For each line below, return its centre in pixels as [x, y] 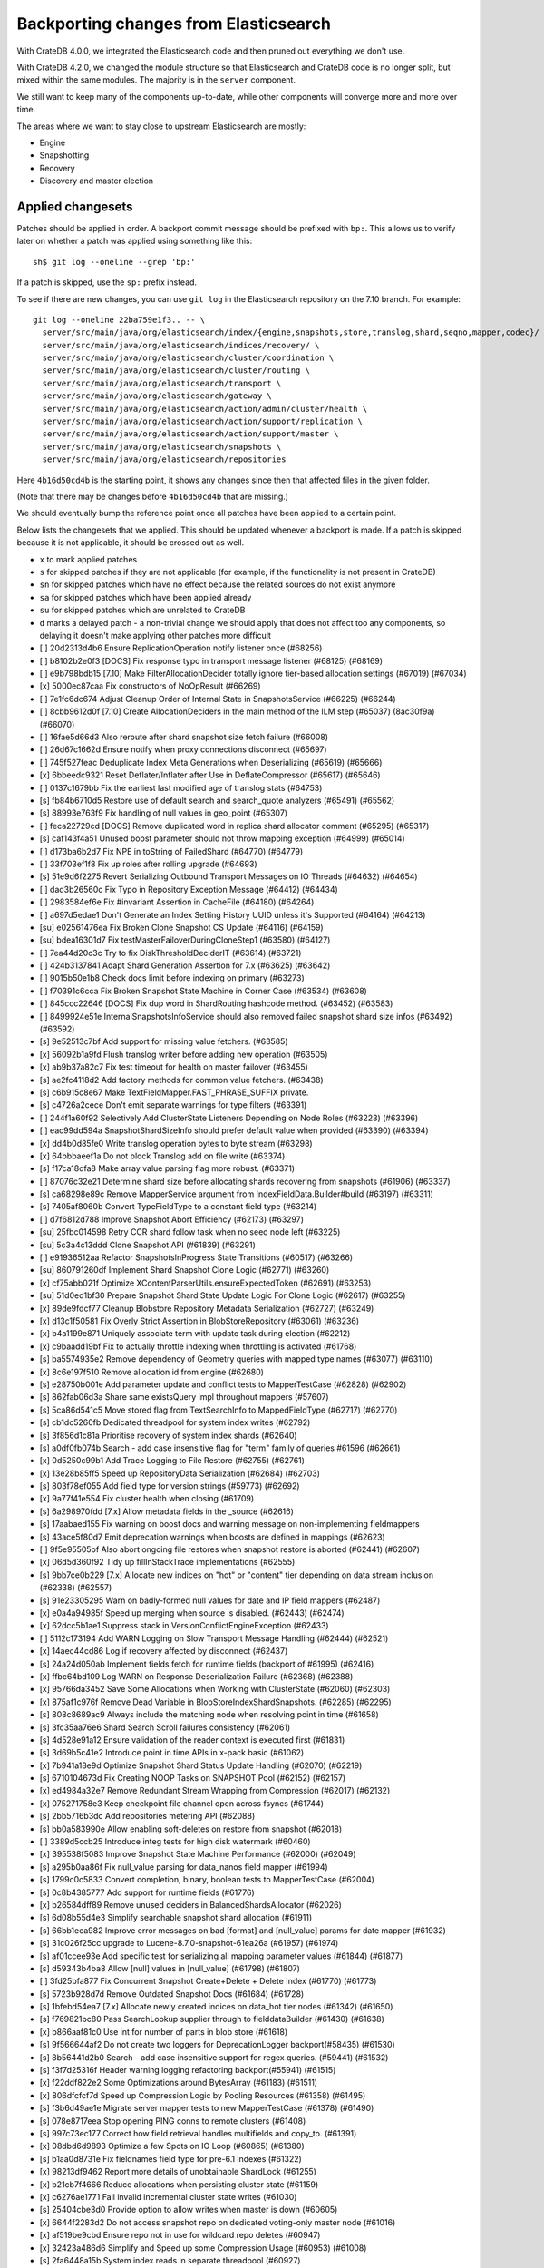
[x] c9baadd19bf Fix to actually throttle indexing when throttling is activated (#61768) [198, 1346]
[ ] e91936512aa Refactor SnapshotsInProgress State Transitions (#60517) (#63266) [196, 1257]
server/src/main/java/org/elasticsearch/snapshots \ [162, 446]
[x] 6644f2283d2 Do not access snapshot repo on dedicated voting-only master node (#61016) [218, 2222]
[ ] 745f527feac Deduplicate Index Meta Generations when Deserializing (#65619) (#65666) [211, 762]
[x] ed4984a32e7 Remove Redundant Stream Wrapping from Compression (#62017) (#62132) [215, 1791]
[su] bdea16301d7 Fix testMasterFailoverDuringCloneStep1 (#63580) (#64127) [185, 940]
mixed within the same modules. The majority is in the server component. [156, 80]
